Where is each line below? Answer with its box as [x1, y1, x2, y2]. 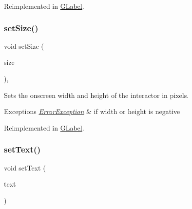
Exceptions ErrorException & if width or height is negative [4, 106, 180, 116]
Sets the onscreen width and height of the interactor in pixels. [4, 90, 189, 100]
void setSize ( [4, 40, 44, 51]
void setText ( [4, 162, 46, 172]
